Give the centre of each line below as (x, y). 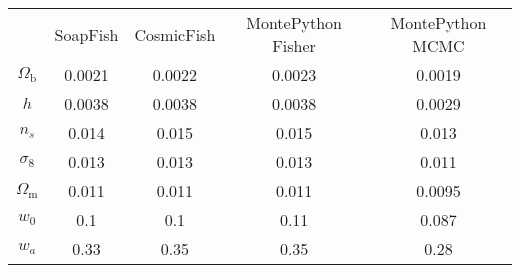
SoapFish (86, 34)
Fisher (294, 45)
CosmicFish (175, 34)
